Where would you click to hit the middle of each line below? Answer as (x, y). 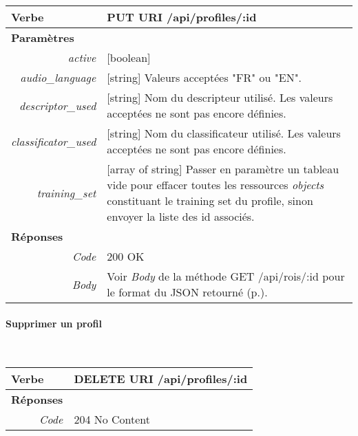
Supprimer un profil (54, 323)
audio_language (58, 77)
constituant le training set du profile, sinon (210, 200)
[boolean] (129, 57)
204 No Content (112, 419)
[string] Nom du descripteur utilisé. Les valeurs (220, 97)
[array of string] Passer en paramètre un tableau (223, 169)
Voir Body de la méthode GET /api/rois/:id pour (226, 276)
